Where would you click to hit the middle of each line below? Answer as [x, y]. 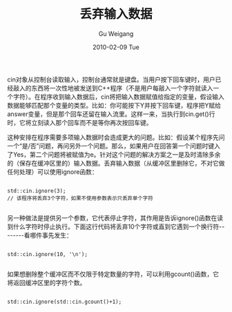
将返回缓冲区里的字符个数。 [47, 282]
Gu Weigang [116, 33]
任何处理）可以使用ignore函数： [52, 172]
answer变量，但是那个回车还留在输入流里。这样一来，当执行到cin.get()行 [111, 114]
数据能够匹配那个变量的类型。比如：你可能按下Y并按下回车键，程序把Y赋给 [114, 105]
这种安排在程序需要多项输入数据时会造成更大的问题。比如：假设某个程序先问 [116, 137]
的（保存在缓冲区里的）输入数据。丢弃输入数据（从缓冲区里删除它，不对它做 [116, 163]
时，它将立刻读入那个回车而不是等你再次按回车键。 [80, 122]
